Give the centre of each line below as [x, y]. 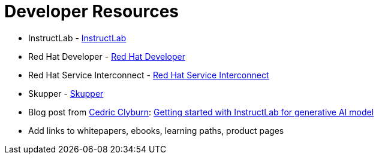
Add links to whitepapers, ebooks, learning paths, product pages [156, 130]
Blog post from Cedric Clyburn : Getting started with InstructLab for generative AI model [201, 112]
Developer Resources [92, 11]
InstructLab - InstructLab [77, 38]
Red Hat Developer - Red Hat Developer [107, 56]
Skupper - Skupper [66, 93]
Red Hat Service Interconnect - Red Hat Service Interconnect [149, 75]
